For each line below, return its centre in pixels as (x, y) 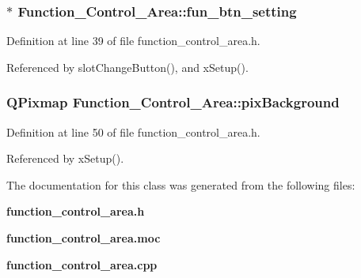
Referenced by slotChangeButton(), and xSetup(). (127, 67)
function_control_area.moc (84, 238)
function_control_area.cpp (82, 264)
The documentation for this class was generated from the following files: (181, 184)
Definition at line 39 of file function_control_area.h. (133, 41)
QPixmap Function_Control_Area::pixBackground (173, 102)
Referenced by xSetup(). (65, 158)
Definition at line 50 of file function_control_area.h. (133, 131)
